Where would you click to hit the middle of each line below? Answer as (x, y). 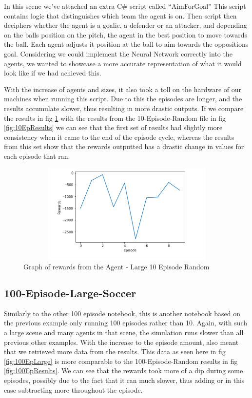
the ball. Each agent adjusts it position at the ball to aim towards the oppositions (126, 44)
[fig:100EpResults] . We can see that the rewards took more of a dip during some (124, 370)
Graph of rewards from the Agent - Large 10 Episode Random (116, 267)
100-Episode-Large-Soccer (70, 293)
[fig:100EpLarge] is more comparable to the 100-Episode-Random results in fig (121, 361)
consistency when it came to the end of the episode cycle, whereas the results (119, 137)
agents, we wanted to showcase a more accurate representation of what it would (123, 63)
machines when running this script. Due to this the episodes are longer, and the (123, 99)
